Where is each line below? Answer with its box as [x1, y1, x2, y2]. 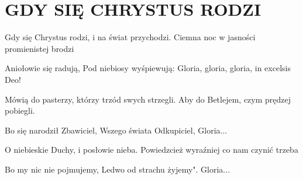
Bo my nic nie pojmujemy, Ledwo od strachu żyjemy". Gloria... [5, 163, 230, 175]
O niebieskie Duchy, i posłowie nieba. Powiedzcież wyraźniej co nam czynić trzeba [5, 143, 298, 156]
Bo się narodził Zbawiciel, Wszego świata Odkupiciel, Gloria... [5, 124, 228, 136]
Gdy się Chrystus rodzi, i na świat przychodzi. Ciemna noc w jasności [5, 31, 256, 43]
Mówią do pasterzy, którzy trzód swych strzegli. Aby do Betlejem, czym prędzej [5, 93, 291, 105]
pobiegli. [5, 104, 35, 117]
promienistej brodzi [5, 42, 74, 54]
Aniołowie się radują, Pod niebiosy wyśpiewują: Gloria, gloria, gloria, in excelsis [5, 62, 291, 74]
